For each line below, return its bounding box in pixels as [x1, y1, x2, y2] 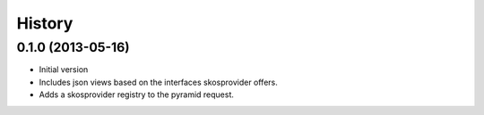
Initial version [39, 64, 89, 75]
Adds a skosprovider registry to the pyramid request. [39, 89, 235, 100]
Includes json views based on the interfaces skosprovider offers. [39, 77, 278, 87]
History [16, 13, 73, 33]
